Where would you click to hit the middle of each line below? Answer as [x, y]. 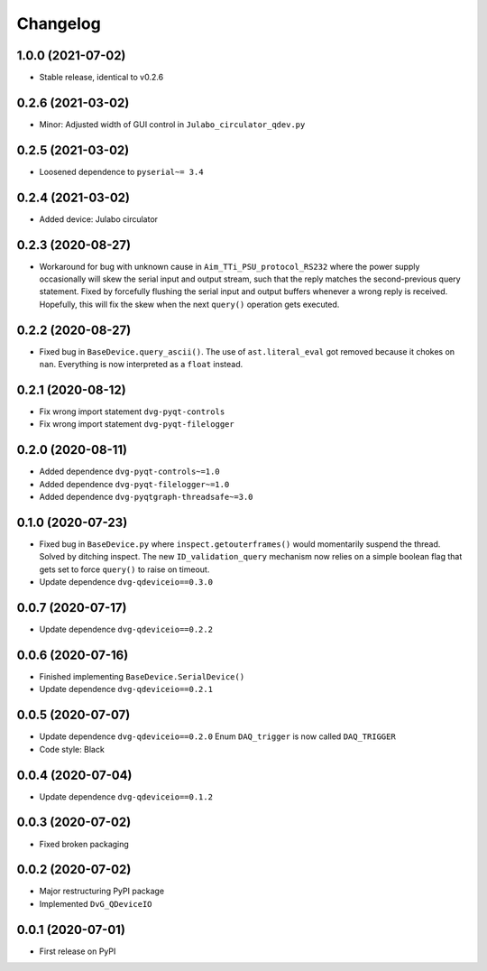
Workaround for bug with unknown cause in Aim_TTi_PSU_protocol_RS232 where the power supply [230, 266]
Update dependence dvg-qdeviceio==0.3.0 [126, 582]
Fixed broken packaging [84, 844]
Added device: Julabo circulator [98, 219]
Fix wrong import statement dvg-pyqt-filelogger [137, 424]
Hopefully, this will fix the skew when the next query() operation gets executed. [189, 304]
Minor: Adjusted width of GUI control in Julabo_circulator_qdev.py [172, 124]
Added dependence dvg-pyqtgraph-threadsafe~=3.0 [146, 497]
